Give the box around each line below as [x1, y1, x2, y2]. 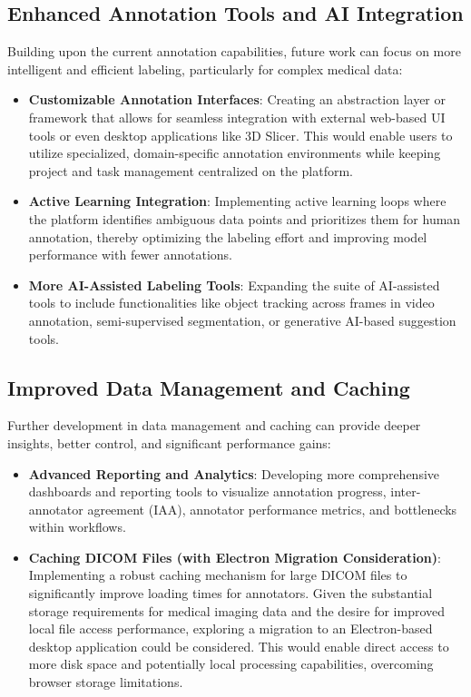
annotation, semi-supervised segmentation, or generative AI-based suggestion [28, 310, 456, 329]
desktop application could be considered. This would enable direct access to [28, 636, 449, 655]
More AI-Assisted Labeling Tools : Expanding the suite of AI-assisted [28, 275, 440, 294]
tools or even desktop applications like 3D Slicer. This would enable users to [28, 125, 453, 144]
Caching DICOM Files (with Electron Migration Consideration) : [28, 547, 441, 566]
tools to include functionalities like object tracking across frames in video [28, 293, 435, 312]
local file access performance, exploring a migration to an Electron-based [28, 619, 433, 638]
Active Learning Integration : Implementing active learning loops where [28, 191, 446, 211]
